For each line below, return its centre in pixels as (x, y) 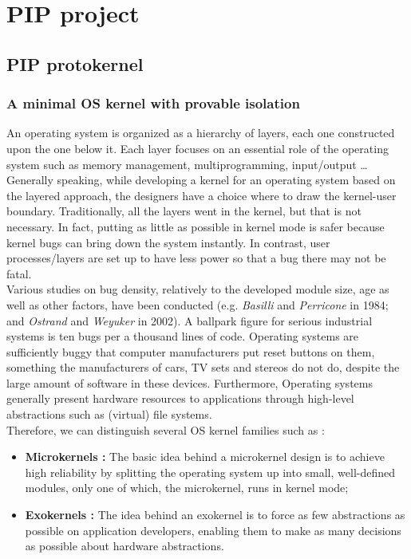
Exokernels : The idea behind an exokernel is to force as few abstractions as (215, 515)
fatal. (19, 273)
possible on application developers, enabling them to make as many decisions (213, 530)
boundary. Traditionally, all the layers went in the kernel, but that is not (184, 211)
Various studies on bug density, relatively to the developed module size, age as (198, 289)
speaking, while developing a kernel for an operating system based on (226, 180)
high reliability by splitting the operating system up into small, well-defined (210, 472)
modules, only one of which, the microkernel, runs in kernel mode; (187, 488)
